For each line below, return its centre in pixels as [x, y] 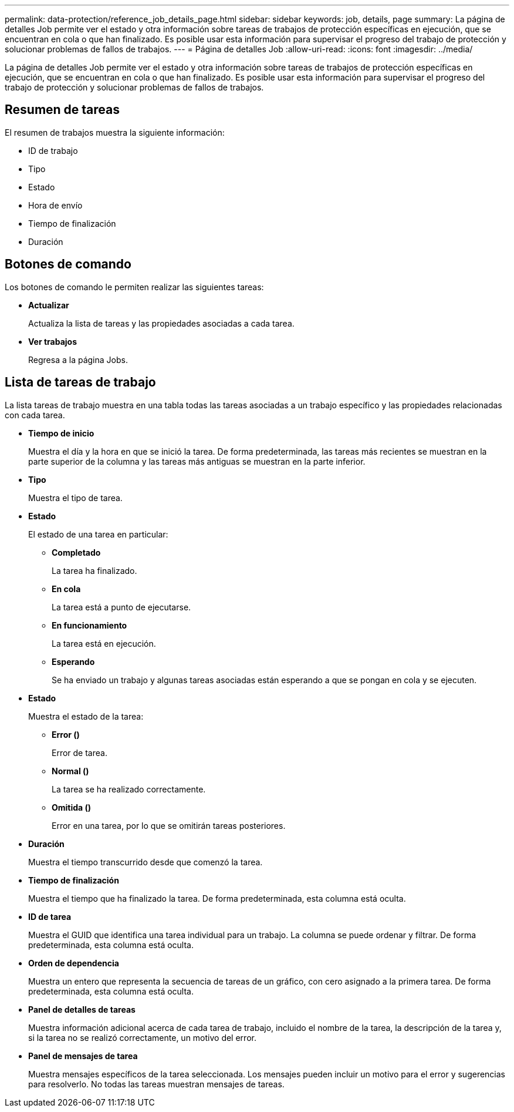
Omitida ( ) [72, 807]
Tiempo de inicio [61, 433]
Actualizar [49, 305]
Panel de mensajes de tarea [83, 1056]
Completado [76, 552]
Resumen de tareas [62, 110]
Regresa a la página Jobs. [78, 360]
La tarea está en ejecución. [104, 643]
